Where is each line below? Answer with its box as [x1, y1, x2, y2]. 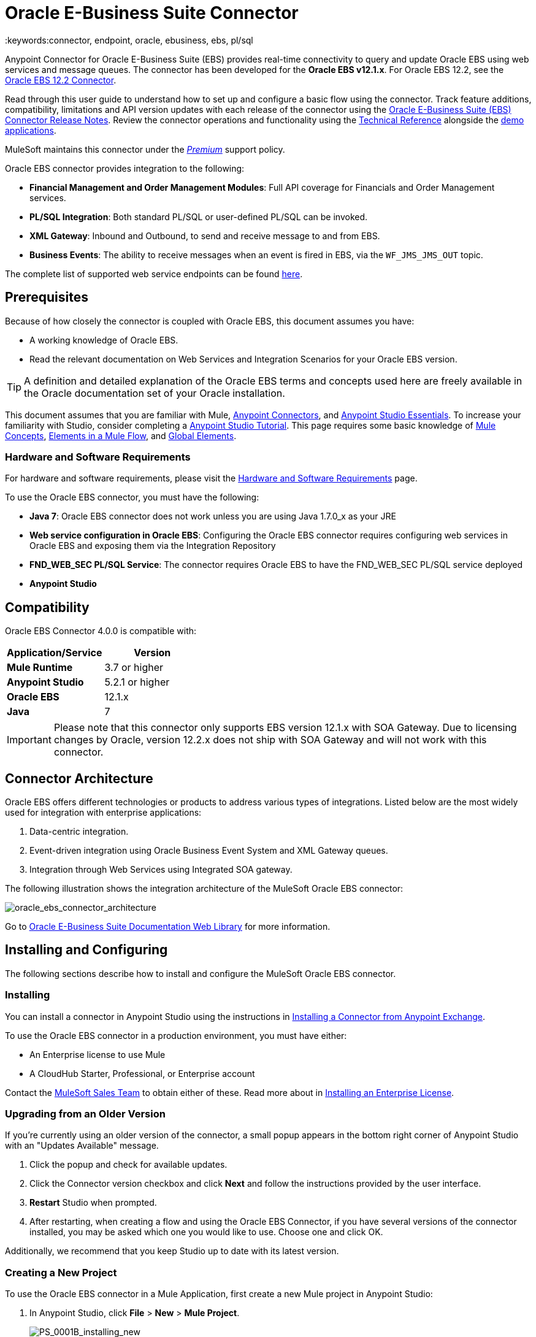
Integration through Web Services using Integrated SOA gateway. [29, 864, 293, 875]
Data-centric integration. [29, 826, 129, 837]
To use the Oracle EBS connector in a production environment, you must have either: [5, 1030, 347, 1041]
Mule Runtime [7, 661, 73, 674]
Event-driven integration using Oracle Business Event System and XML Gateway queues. [29, 845, 388, 856]
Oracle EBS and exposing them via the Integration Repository [29, 540, 276, 551]
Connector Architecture [5, 770, 153, 786]
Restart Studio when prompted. [29, 1197, 157, 1208]
